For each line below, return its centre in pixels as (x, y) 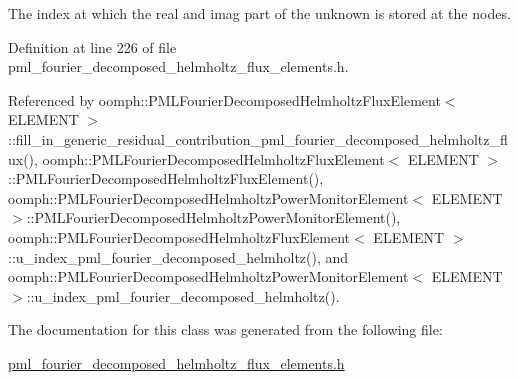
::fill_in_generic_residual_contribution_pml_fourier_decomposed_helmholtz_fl (258, 138)
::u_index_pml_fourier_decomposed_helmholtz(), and (178, 256)
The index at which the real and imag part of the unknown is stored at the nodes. (259, 13)
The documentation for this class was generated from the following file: (225, 329)
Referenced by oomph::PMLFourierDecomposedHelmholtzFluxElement (224, 99)
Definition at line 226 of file (92, 46)
